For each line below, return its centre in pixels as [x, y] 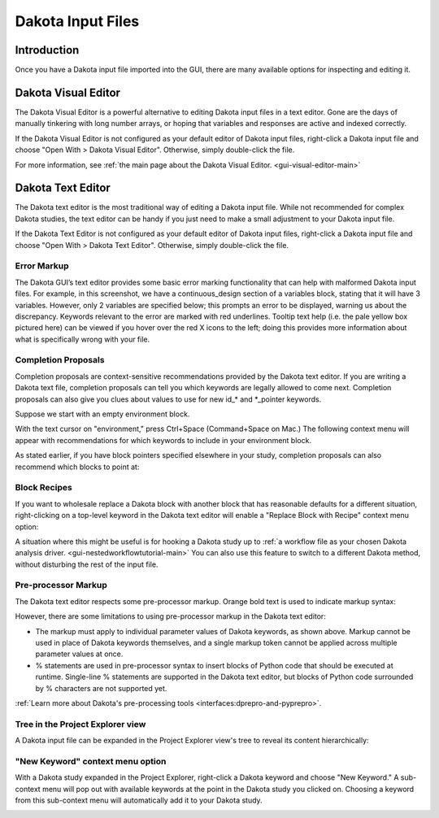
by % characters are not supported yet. [101, 688]
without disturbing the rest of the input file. [87, 564]
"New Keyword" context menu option [91, 761]
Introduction [47, 50]
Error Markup [42, 266]
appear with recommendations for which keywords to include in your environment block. [163, 440]
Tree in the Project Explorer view [80, 724]
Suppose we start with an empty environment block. [102, 414]
